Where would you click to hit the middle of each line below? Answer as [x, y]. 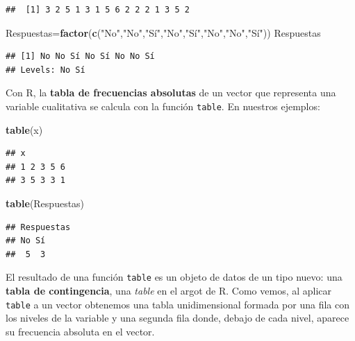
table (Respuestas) [45, 203]
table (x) [24, 129]
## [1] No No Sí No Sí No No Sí [80, 56]
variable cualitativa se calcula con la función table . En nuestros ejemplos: [163, 106]
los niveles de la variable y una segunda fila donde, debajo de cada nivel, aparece [177, 318]
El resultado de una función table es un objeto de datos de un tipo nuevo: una [174, 277]
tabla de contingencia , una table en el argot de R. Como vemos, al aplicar [169, 291]
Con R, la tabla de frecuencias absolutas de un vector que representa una [171, 93]
